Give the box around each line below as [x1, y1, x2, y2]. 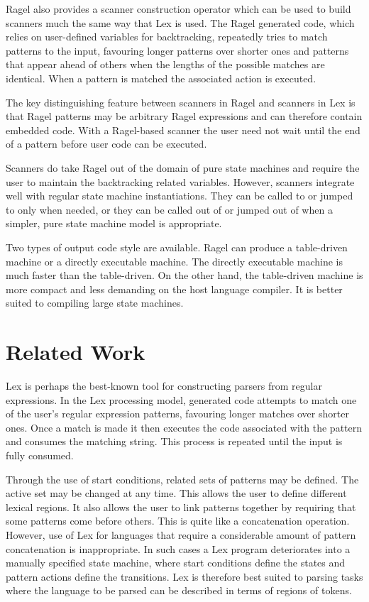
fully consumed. [6, 447, 74, 462]
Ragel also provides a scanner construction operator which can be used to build [6, 1, 351, 16]
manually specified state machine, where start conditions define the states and [6, 555, 346, 570]
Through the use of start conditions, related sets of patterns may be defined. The [6, 471, 359, 486]
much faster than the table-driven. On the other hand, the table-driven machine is [6, 268, 363, 283]
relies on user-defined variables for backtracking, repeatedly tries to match [6, 29, 328, 44]
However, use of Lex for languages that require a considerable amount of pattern [6, 527, 356, 542]
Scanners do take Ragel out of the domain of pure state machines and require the [6, 160, 360, 175]
